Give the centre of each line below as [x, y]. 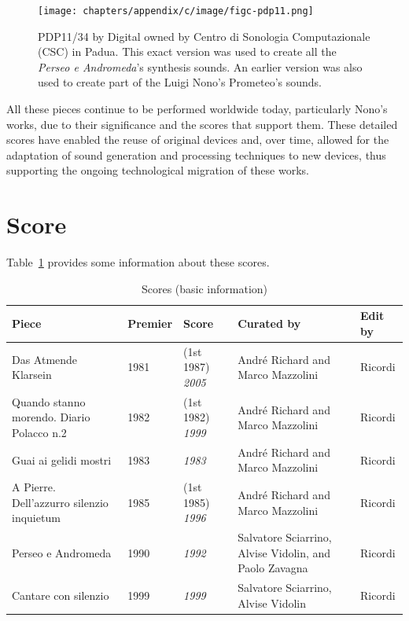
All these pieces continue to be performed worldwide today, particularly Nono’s [197, 109]
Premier [150, 323]
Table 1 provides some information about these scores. [138, 262]
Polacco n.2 [39, 432]
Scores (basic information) [204, 288]
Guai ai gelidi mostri [62, 459]
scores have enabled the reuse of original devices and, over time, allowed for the [198, 140]
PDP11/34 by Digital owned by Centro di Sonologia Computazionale [204, 36]
